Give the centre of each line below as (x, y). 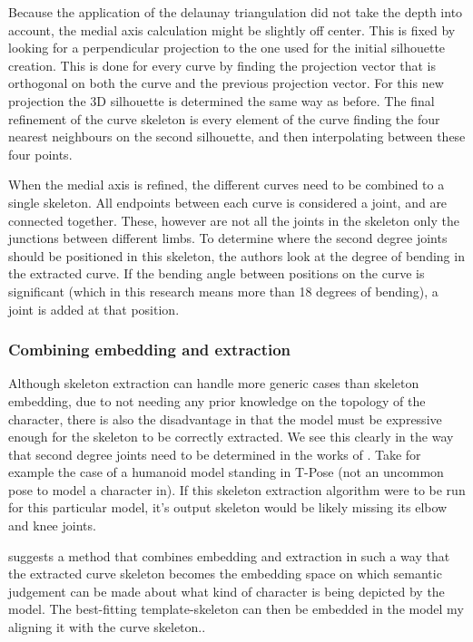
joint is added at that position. (94, 309)
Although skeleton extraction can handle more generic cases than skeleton (214, 383)
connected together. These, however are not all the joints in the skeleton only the (234, 220)
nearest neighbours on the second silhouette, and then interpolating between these (237, 136)
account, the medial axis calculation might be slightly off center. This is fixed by (232, 29)
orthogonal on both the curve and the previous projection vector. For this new (226, 83)
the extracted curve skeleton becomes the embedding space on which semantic (225, 574)
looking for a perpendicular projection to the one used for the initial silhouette (227, 48)
